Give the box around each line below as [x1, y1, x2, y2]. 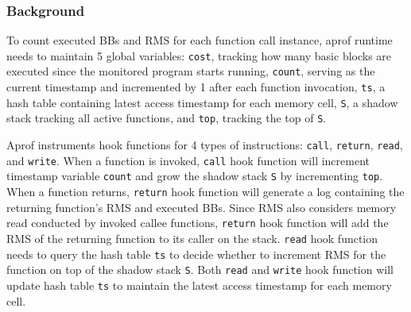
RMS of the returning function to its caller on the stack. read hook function [6, 229, 378, 246]
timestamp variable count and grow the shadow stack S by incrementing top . [6, 168, 383, 184]
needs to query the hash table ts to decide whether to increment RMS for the [6, 245, 386, 262]
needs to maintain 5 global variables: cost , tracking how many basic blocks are [6, 47, 392, 64]
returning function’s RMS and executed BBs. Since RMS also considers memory [6, 198, 397, 215]
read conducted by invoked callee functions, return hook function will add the [6, 214, 389, 231]
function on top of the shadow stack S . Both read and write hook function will [6, 261, 394, 278]
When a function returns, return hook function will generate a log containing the [6, 183, 405, 200]
